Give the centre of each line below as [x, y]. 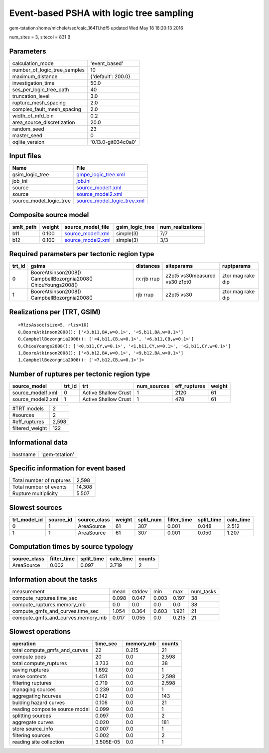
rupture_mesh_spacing [39, 102]
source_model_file [87, 227]
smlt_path [24, 227]
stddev [140, 591]
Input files [25, 156]
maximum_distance [35, 76]
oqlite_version [28, 142]
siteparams [179, 266]
